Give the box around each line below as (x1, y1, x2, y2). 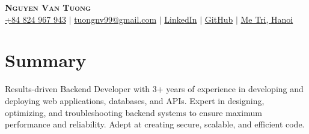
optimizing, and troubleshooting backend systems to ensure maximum (5, 106, 262, 118)
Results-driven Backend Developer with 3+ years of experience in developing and (5, 83, 304, 95)
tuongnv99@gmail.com (74, 13, 157, 25)
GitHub (204, 13, 233, 25)
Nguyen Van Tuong (5, 1, 91, 13)
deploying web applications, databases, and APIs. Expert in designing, (5, 94, 265, 106)
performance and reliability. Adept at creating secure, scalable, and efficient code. (5, 118, 305, 130)
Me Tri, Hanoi (240, 13, 293, 25)
